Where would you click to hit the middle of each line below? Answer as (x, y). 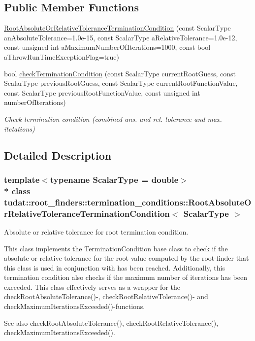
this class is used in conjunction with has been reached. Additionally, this (114, 267)
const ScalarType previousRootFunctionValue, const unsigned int (102, 92)
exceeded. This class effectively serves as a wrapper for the (92, 287)
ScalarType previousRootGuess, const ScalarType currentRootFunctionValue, (121, 83)
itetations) (19, 128)
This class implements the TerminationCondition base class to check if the (116, 248)
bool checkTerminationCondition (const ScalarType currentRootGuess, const (120, 73)
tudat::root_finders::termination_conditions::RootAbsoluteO (128, 202)
